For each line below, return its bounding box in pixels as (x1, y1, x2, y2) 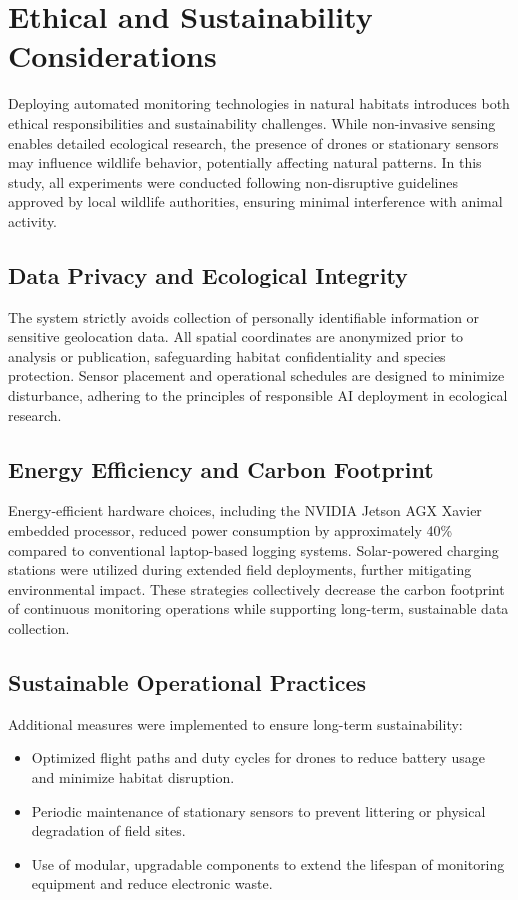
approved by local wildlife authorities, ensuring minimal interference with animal (8, 191, 503, 212)
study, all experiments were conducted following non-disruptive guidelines (8, 171, 459, 192)
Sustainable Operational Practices (8, 666, 366, 697)
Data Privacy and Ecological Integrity (8, 259, 408, 290)
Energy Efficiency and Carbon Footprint (8, 453, 434, 484)
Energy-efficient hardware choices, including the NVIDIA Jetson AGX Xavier (8, 500, 482, 521)
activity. (8, 210, 58, 231)
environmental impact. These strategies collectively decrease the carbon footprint (8, 578, 505, 599)
